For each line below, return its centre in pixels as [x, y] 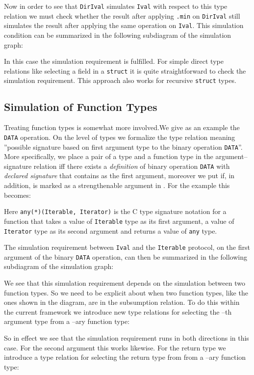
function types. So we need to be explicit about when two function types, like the [126, 292]
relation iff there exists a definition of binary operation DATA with [132, 166]
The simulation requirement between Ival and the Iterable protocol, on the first [127, 247]
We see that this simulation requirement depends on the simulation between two [125, 283]
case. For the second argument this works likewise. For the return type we [115, 347]
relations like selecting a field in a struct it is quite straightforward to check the [125, 70]
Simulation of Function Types [81, 107]
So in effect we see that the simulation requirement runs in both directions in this [127, 338]
